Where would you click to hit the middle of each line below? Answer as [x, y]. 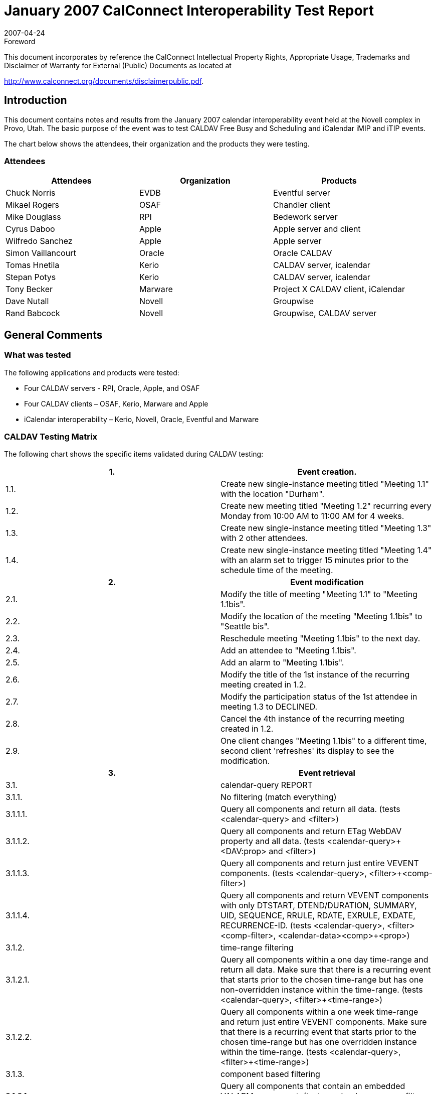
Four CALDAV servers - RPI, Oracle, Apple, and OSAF [112, 388]
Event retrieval [327, 773]
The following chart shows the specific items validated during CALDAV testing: [134, 454]
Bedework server [305, 217]
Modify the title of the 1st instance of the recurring [315, 675]
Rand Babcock [33, 313]
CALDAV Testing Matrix [51, 436]
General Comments [53, 335]
